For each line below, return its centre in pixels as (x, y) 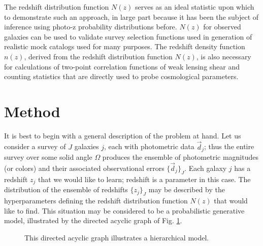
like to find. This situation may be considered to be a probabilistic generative (124, 210)
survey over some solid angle (48, 157)
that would (231, 200)
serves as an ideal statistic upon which (194, 7)
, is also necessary (224, 56)
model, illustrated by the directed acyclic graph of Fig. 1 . (93, 220)
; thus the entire (229, 146)
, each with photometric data (149, 146)
